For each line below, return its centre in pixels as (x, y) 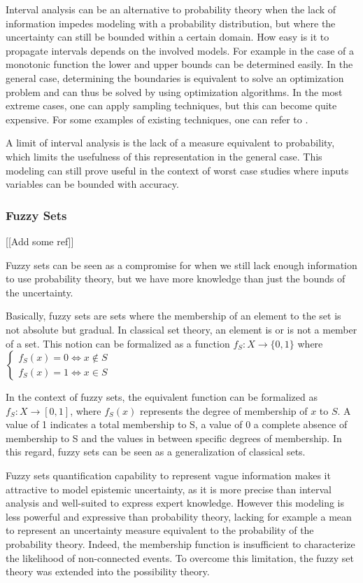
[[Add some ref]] (40, 241)
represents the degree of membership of (223, 410)
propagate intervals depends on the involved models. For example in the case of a (180, 50)
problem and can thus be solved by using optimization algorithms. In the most (174, 91)
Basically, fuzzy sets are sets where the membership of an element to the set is (173, 316)
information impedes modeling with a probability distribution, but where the (171, 23)
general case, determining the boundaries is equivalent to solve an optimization (175, 77)
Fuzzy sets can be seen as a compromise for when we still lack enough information (181, 265)
